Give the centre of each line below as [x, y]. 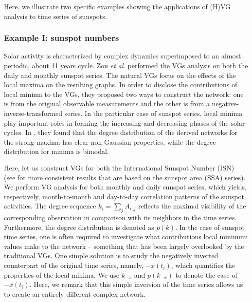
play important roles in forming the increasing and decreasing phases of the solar [125, 123]
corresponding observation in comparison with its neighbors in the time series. [120, 217]
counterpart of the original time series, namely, [74, 265]
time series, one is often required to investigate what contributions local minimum [126, 236]
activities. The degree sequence [50, 206]
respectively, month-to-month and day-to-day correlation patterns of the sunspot [124, 196]
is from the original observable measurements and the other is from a [107, 104]
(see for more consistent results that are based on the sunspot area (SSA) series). [125, 177]
